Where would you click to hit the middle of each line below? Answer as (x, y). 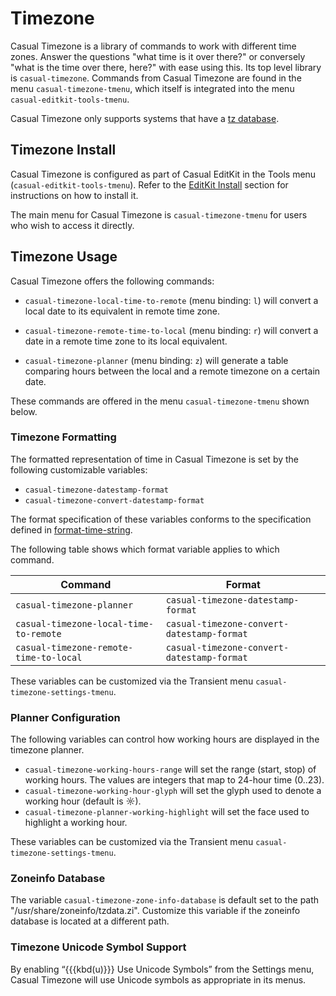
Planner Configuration (65, 717)
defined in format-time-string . (71, 529)
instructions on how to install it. (74, 195)
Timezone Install (63, 150)
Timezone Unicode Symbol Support (98, 947)
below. (24, 411)
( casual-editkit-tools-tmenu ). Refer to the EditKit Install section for (149, 184)
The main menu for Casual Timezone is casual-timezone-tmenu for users (159, 214)
